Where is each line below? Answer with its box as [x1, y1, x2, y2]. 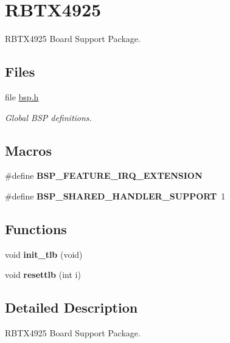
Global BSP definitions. [5, 111, 92, 123]
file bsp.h [5, 90, 39, 103]
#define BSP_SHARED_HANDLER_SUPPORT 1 [5, 189, 226, 202]
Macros [5, 140, 52, 159]
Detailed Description [5, 298, 138, 317]
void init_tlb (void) [5, 248, 83, 260]
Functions [5, 219, 67, 238]
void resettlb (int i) [5, 268, 81, 281]
